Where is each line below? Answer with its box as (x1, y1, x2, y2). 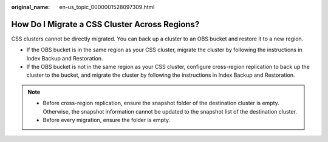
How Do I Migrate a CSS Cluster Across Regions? (11, 19, 200, 30)
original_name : (11, 4, 50, 10)
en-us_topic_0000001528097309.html (59, 4, 155, 10)
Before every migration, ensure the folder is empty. (43, 117, 171, 124)
